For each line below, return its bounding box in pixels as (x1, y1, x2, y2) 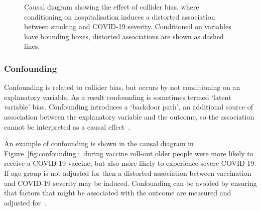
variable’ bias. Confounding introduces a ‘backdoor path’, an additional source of (4, 101, 253, 112)
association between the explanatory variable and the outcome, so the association (4, 111, 254, 122)
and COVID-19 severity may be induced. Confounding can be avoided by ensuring (4, 177, 257, 188)
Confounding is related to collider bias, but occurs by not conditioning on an (4, 82, 240, 92)
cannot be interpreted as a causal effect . (4, 121, 130, 132)
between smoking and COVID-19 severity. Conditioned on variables (24, 21, 231, 32)
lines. (24, 41, 40, 51)
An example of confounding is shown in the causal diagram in (4, 138, 194, 149)
